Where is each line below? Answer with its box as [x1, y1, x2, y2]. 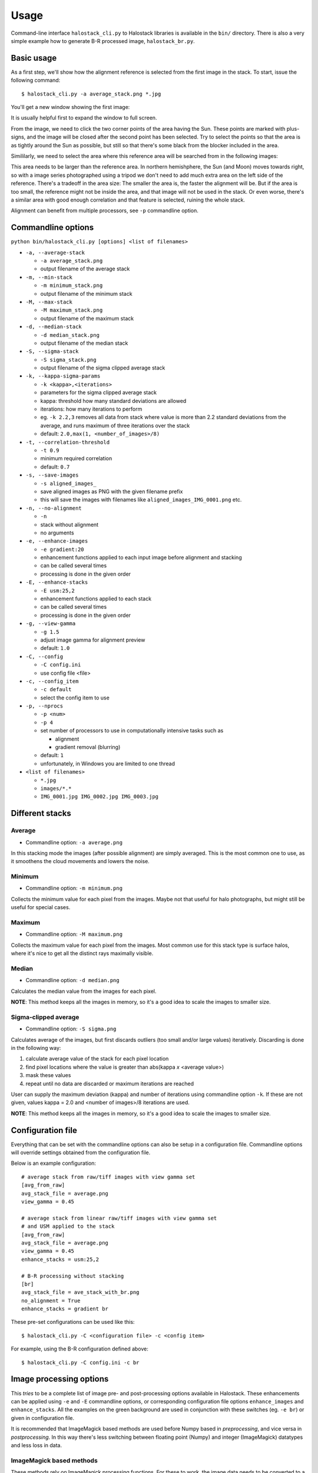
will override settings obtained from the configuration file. [11, 1149, 151, 1156]
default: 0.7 [40, 463, 70, 470]
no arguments [40, 529, 74, 536]
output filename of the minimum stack [40, 290, 132, 297]
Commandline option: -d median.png [25, 977, 120, 984]
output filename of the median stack [40, 339, 128, 346]
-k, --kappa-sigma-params [25, 373, 101, 379]
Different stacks [11, 808, 72, 818]
